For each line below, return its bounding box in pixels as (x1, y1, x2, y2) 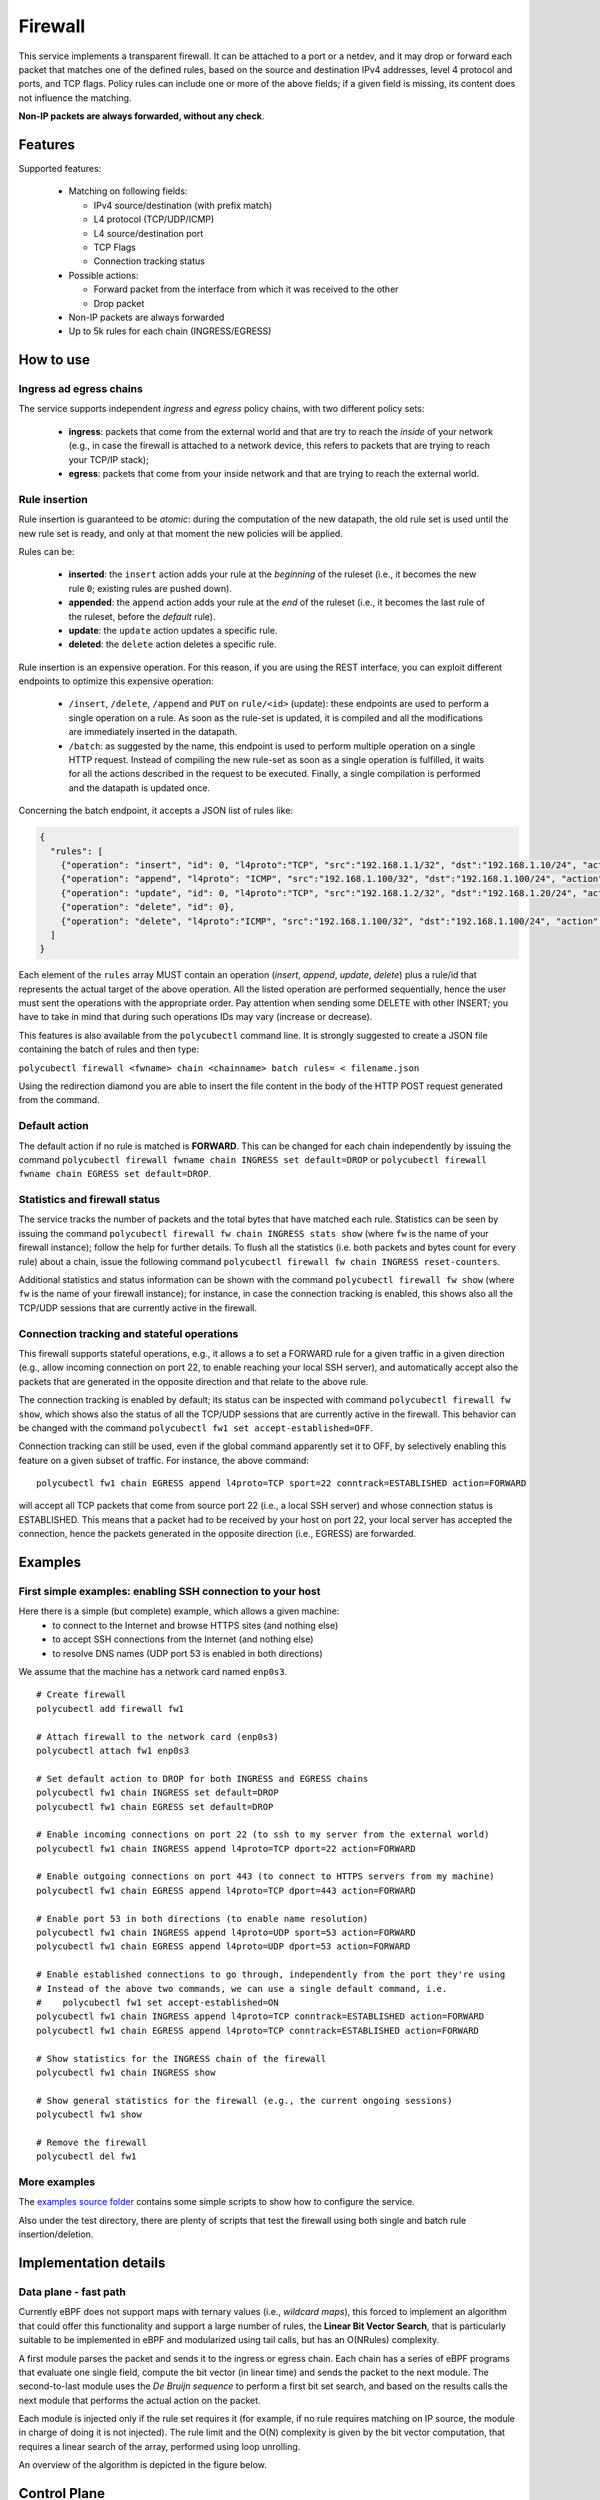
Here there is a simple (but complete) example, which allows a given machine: (18, 1605, 340, 1617)
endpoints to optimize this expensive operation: (18, 675, 214, 687)
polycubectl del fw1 (36, 2151, 137, 2162)
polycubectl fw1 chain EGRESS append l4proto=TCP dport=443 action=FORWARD (36, 1885, 416, 1896)
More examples (18, 2175, 96, 2189)
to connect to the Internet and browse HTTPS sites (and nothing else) (52, 1619, 339, 1631)
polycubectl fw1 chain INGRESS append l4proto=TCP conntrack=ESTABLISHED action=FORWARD (36, 2011, 485, 2022)
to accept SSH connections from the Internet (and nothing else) (52, 1633, 314, 1645)
